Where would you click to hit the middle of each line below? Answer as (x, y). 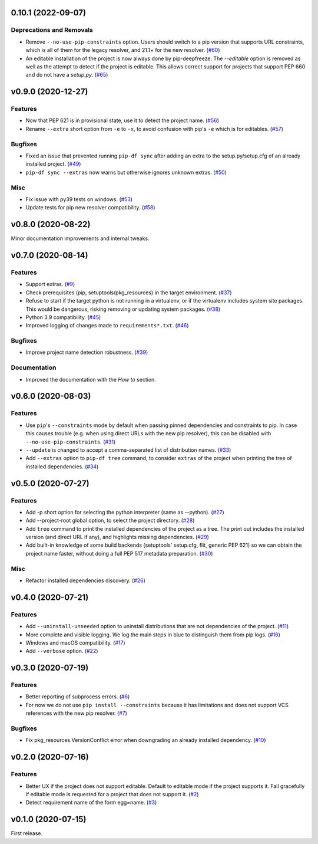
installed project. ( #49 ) (53, 164)
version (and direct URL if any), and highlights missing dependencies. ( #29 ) (117, 537)
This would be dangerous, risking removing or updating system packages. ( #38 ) (123, 309)
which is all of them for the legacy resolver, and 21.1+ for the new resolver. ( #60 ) (123, 50)
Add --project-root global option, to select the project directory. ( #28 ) (110, 520)
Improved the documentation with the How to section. (91, 379)
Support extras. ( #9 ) (50, 284)
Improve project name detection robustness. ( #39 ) (87, 352)
